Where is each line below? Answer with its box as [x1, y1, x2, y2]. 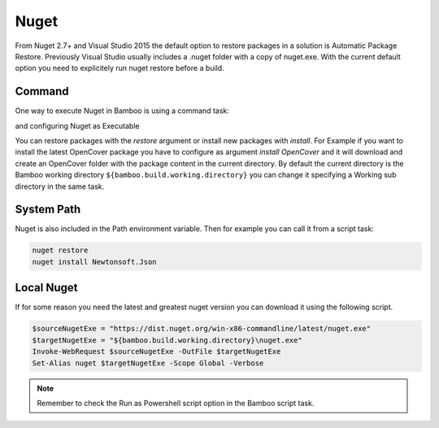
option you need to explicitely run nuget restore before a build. [15, 63, 224, 73]
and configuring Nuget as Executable [15, 120, 140, 130]
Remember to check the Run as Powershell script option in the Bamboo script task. [37, 398, 315, 408]
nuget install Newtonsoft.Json [32, 257, 158, 266]
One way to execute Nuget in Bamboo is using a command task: [15, 106, 229, 116]
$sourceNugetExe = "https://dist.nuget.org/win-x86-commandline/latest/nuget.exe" [32, 324, 372, 334]
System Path [15, 203, 81, 216]
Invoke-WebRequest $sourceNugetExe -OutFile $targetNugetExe [32, 347, 281, 356]
